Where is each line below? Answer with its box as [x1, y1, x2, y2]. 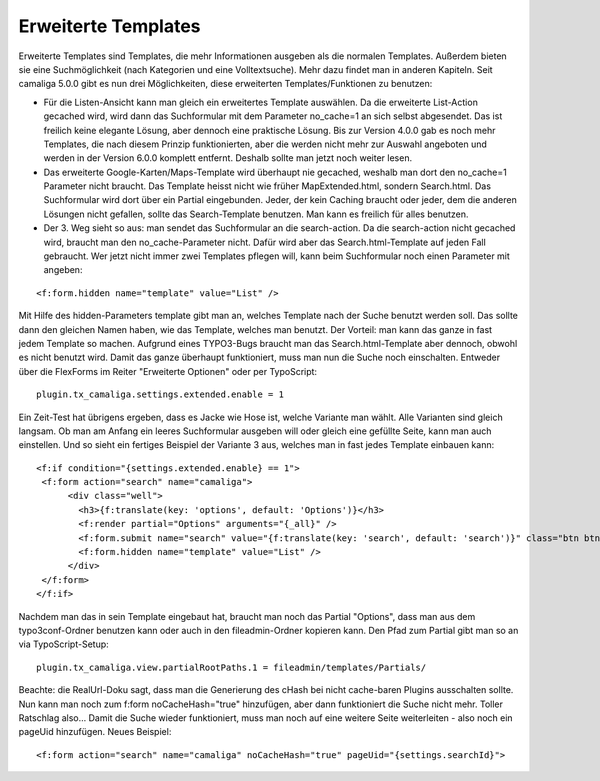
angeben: [43, 264, 83, 276]
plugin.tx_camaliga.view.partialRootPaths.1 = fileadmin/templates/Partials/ [36, 661, 427, 673]
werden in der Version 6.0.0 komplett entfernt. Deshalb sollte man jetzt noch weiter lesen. [43, 152, 413, 164]
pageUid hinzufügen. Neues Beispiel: [18, 726, 172, 738]
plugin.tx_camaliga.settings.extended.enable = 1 [36, 389, 285, 400]
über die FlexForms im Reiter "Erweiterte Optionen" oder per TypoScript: [18, 365, 318, 377]
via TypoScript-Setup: [18, 638, 109, 650]
